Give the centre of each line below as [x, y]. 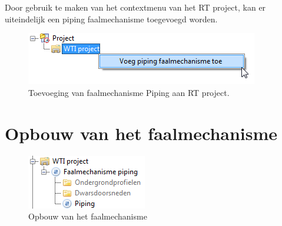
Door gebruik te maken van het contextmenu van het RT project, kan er [135, 7]
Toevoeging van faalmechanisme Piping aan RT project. [129, 92]
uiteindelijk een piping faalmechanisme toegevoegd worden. [111, 19]
